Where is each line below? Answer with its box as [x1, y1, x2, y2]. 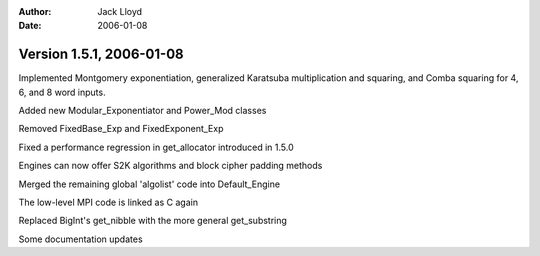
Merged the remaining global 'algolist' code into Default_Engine [18, 178, 280, 190]
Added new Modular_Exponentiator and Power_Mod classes [18, 105, 267, 117]
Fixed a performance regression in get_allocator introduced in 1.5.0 [18, 141, 294, 153]
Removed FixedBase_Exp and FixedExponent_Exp [18, 123, 224, 135]
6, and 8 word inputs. [18, 86, 106, 98]
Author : [18, 6, 52, 17]
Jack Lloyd [97, 6, 143, 17]
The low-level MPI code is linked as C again [18, 196, 199, 209]
